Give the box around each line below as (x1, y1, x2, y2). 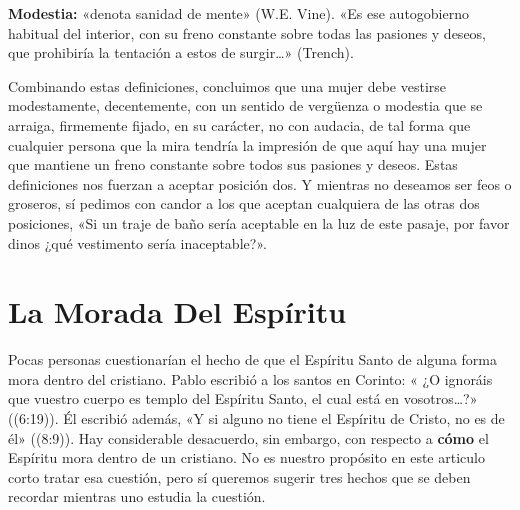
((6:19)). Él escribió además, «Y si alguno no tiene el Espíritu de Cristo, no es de (8, 408, 505, 429)
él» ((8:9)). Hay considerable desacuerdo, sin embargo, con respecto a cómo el (8, 427, 489, 448)
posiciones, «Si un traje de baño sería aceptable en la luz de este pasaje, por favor (8, 212, 510, 233)
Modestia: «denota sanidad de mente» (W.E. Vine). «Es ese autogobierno (8, 3, 469, 23)
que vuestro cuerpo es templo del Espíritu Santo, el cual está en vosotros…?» (8, 388, 478, 409)
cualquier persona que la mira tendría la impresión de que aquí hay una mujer (8, 134, 487, 155)
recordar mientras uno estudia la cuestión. (8, 486, 266, 507)
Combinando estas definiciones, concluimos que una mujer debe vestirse (8, 75, 447, 96)
